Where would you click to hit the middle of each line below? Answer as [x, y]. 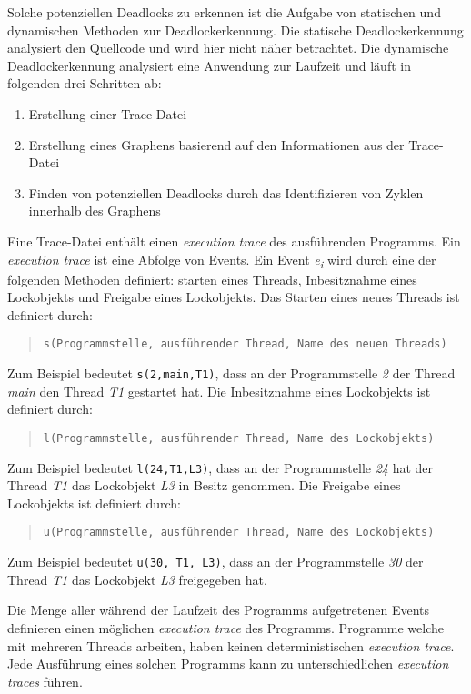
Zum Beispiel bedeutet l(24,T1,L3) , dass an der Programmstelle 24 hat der [220, 467]
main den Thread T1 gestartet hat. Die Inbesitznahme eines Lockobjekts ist [219, 391]
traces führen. [45, 681]
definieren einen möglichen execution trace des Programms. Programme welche [225, 627]
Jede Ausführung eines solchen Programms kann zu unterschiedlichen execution [228, 664]
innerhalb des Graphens [95, 211]
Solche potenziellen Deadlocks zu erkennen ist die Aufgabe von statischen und [224, 12]
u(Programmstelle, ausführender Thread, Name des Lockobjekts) [239, 533]
